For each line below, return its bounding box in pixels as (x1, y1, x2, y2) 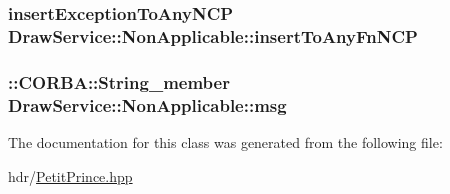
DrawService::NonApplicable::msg (8, 92, 287, 117)
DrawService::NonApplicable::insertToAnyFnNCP (8, 23, 418, 48)
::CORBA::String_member (8, 69, 230, 94)
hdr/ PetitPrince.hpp (8, 165, 133, 186)
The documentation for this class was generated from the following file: (8, 131, 443, 152)
